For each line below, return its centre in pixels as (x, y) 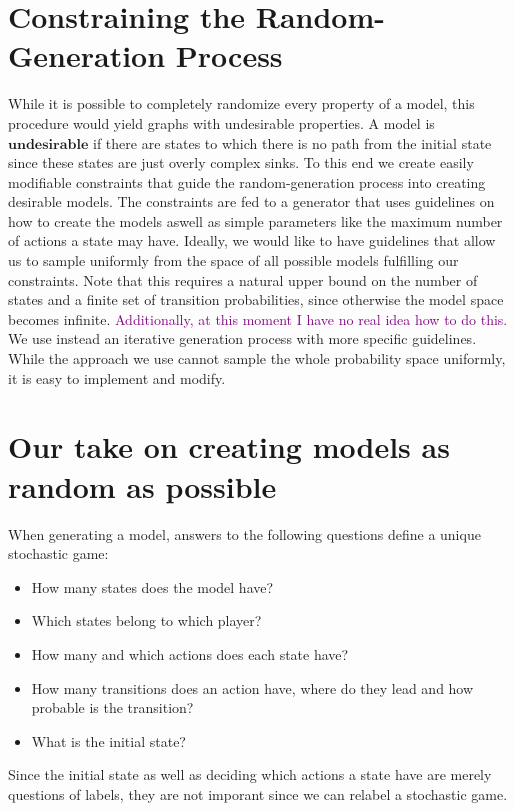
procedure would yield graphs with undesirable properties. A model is (221, 122)
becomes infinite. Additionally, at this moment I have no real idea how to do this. (258, 318)
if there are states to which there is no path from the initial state (292, 142)
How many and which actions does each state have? (190, 653)
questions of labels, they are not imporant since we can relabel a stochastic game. (258, 793)
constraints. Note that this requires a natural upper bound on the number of (243, 279)
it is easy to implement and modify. (117, 377)
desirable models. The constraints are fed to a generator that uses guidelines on (251, 201)
